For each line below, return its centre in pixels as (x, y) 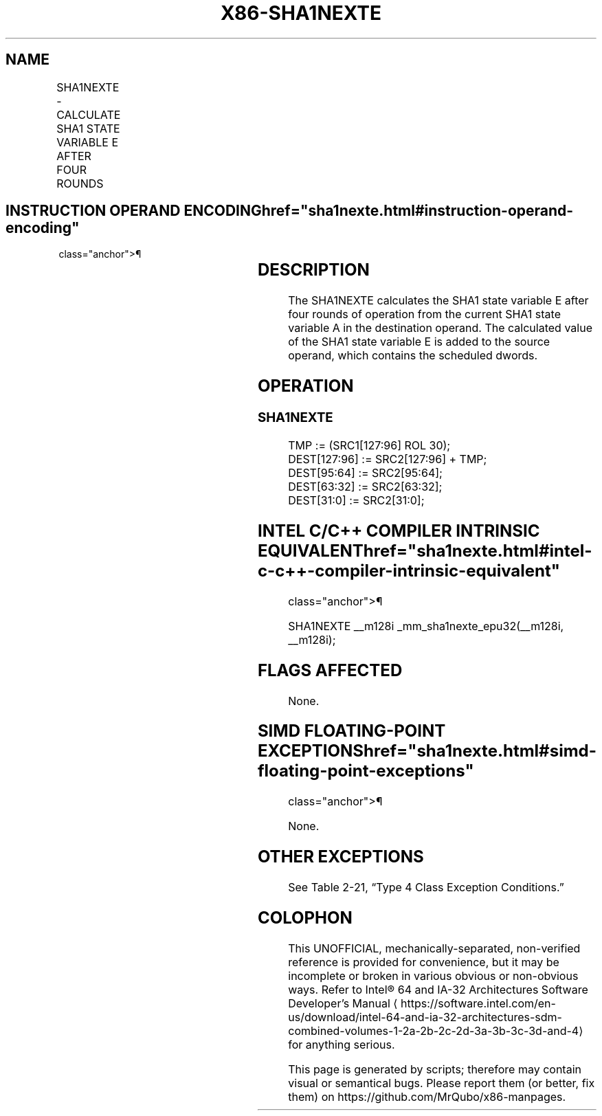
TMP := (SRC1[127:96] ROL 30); (369, 445)
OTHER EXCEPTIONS (341, 857)
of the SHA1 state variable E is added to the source (419, 342)
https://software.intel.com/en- (478, 1003)
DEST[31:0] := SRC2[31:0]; (356, 500)
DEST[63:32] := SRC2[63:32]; (365, 486)
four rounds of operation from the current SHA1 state (424, 314)
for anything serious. (342, 1044)
